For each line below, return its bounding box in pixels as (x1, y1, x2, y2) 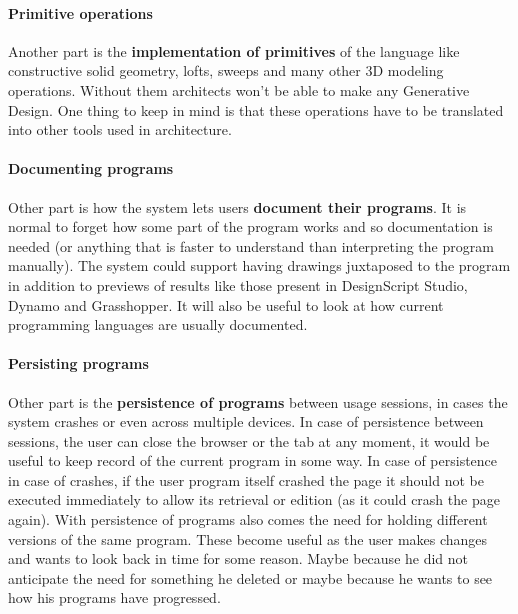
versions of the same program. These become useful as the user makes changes (8, 528, 488, 549)
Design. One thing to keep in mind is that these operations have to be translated (8, 99, 504, 120)
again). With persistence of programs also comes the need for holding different (8, 509, 488, 530)
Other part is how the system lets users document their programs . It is (8, 196, 467, 217)
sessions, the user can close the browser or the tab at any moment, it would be (8, 430, 490, 451)
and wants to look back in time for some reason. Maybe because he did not (8, 548, 469, 569)
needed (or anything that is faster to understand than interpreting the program (8, 235, 494, 256)
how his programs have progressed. (8, 587, 221, 608)
